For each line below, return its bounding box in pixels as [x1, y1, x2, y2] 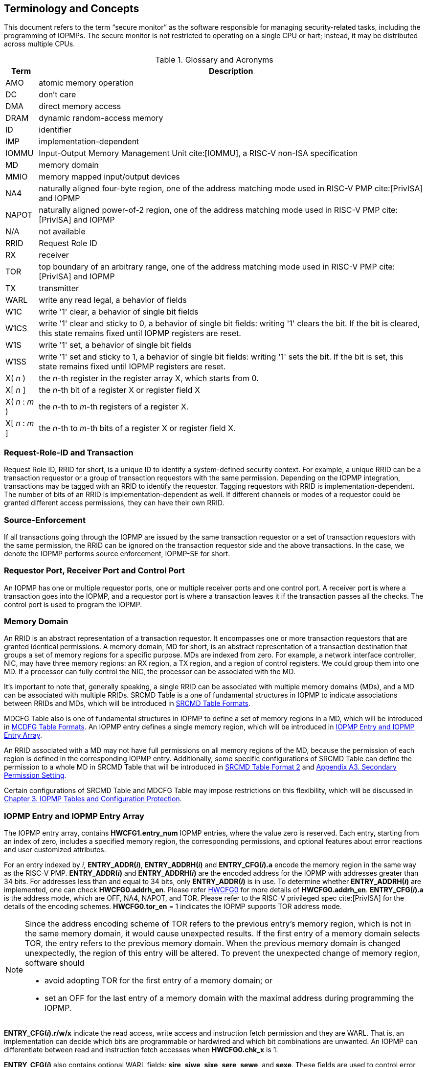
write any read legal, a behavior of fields [39, 295, 187, 305]
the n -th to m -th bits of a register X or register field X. [39, 423, 236, 433]
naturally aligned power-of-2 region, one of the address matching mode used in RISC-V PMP [39, 205, 380, 215]
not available [39, 227, 86, 237]
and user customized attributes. [4, 845, 106, 854]
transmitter [39, 283, 79, 294]
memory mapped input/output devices [39, 172, 180, 182]
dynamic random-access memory [39, 113, 163, 123]
